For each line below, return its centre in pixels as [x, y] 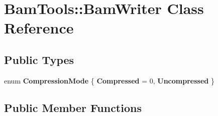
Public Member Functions [73, 107]
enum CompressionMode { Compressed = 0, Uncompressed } [109, 80]
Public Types [39, 59]
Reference [39, 28]
